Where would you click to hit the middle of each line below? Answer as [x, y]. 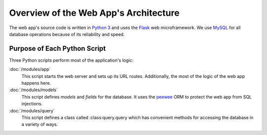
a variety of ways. [40, 124]
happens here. [36, 83]
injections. [32, 104]
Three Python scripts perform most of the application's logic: [71, 60]
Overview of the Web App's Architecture [94, 13]
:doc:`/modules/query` [32, 110]
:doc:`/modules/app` [30, 69]
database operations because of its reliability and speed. [67, 34]
